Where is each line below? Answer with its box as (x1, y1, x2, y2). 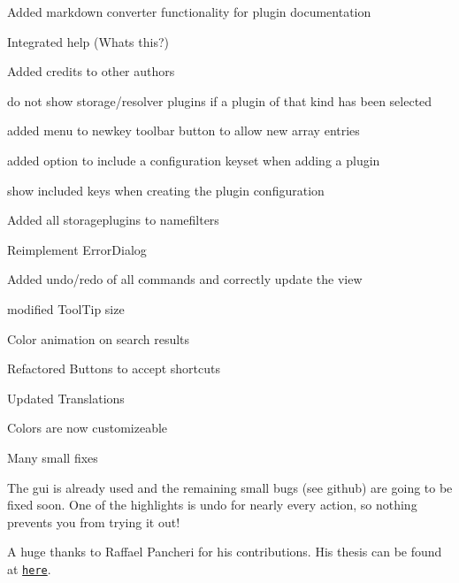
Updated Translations (7, 388, 125, 407)
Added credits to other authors (7, 62, 175, 81)
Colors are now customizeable (7, 418, 168, 437)
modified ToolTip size (7, 299, 125, 318)
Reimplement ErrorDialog (7, 240, 147, 258)
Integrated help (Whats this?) (7, 32, 169, 50)
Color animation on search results (7, 329, 190, 348)
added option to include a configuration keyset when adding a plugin (7, 150, 380, 169)
